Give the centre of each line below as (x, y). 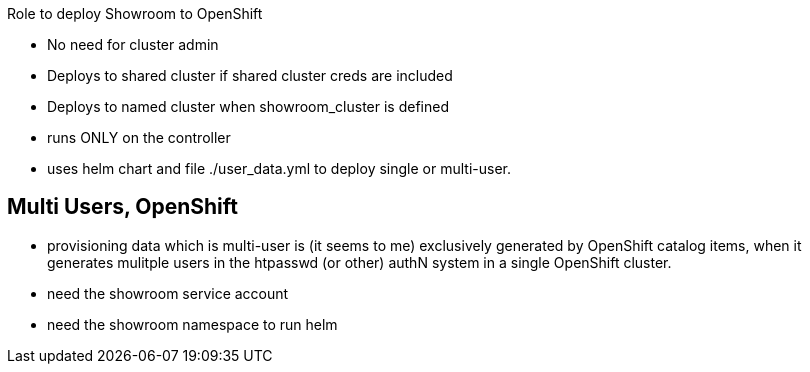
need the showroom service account (168, 293)
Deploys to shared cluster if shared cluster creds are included (250, 75)
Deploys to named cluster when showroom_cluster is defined (248, 106)
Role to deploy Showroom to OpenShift (135, 13)
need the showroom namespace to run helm (192, 324)
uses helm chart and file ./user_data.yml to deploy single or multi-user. (279, 168)
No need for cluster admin (133, 44)
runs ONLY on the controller (139, 137)
